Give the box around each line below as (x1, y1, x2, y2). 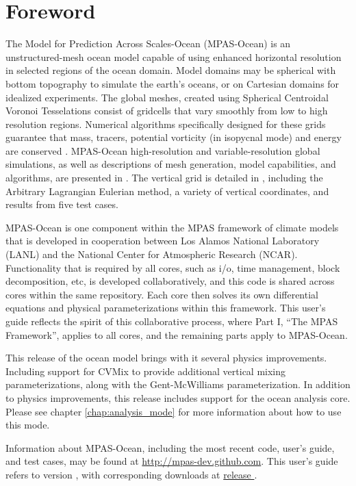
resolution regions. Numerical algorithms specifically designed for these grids (5, 116, 326, 131)
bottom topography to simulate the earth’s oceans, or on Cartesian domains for (5, 76, 340, 90)
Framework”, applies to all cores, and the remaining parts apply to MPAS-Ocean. (5, 327, 348, 342)
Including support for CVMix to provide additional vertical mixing (5, 363, 286, 378)
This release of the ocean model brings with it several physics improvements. (5, 350, 327, 365)
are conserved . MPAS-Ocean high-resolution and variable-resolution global (5, 143, 320, 157)
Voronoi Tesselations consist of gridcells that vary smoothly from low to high (5, 103, 328, 118)
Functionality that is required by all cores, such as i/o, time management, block (5, 260, 340, 274)
